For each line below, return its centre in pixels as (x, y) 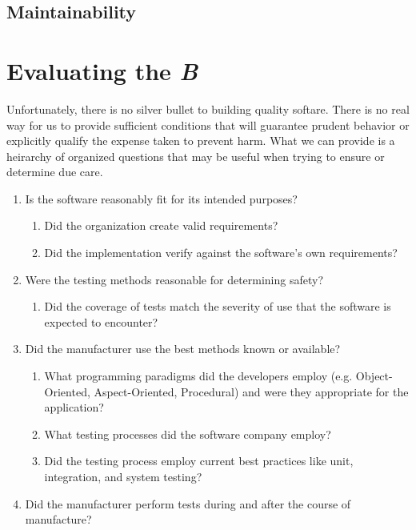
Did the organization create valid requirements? (161, 225)
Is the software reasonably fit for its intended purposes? (161, 198)
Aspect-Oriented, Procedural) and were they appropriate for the (251, 391)
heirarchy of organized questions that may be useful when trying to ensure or (196, 156)
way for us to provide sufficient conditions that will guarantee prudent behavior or (208, 124)
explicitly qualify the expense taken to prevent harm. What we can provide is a (201, 141)
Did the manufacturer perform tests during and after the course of (188, 503)
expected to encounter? (101, 321)
